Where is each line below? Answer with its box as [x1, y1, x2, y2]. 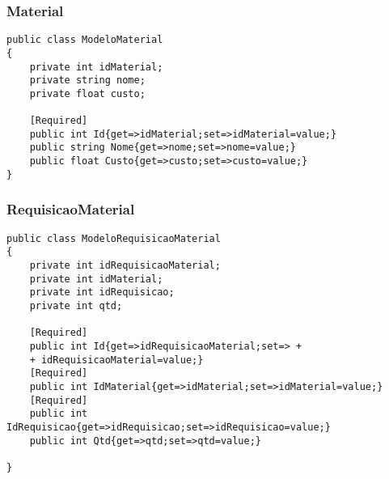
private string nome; [29, 74, 146, 87]
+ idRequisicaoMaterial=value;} [29, 354, 204, 366]
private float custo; [29, 87, 146, 100]
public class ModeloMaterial [6, 34, 163, 46]
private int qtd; [29, 299, 123, 312]
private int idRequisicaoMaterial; [29, 259, 221, 271]
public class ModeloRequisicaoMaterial [6, 232, 221, 244]
